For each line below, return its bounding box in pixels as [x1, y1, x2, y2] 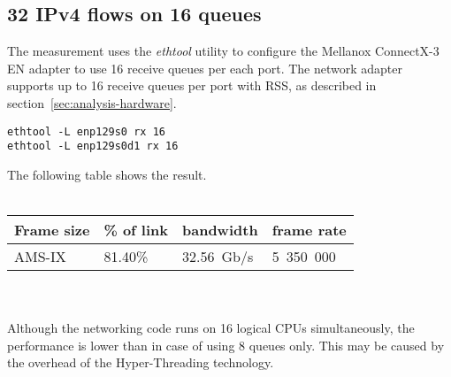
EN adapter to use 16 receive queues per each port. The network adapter [7, 58, 402, 77]
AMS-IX [14, 246, 66, 267]
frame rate [271, 219, 347, 241]
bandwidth [182, 219, 258, 241]
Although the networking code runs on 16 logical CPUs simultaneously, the [7, 319, 415, 337]
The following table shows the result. [7, 165, 207, 183]
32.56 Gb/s [182, 246, 254, 267]
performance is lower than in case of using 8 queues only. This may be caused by [7, 335, 445, 354]
